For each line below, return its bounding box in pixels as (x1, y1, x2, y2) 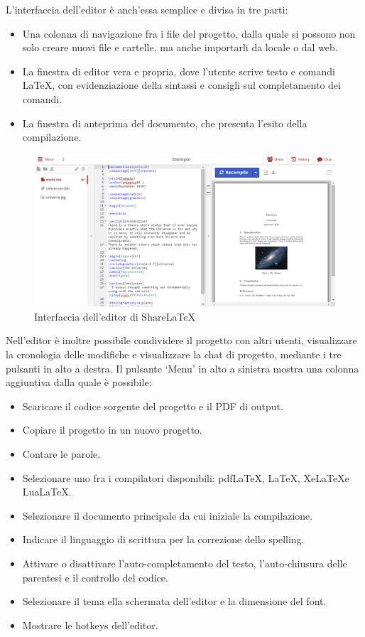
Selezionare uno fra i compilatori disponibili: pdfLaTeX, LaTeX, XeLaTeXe (22, 470, 349, 485)
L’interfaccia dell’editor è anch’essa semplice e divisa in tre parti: (6, 2, 288, 16)
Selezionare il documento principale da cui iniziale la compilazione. (22, 508, 313, 523)
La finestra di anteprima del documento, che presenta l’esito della (22, 115, 307, 130)
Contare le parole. (22, 446, 101, 461)
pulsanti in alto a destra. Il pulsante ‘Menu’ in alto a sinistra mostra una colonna (6, 360, 359, 375)
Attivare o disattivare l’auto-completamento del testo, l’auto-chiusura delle (22, 555, 347, 570)
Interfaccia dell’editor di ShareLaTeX (34, 309, 196, 323)
